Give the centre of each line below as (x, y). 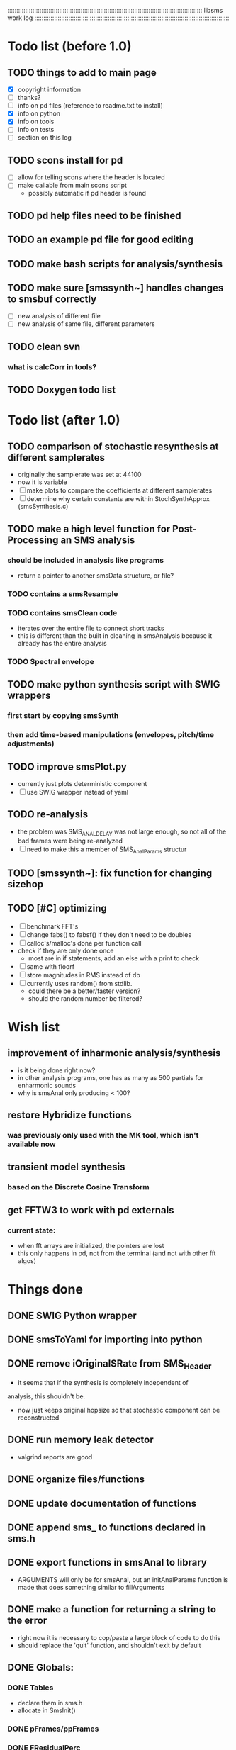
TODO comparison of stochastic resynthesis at (113, 446)
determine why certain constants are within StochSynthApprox (118, 499)
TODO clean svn (44, 347)
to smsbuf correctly (52, 299)
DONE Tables (30, 1688)
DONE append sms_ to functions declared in (106, 1527)
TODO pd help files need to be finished (94, 215)
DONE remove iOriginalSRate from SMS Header (109, 1364)
